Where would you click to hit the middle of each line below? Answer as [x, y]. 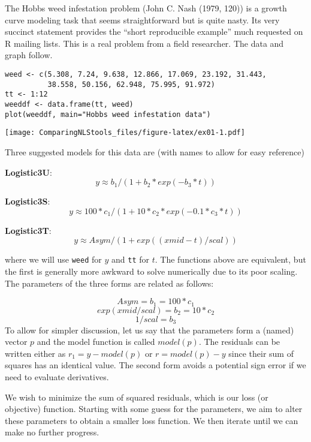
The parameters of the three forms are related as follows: [109, 283]
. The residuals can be [239, 342]
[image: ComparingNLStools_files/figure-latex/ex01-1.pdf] [125, 133]
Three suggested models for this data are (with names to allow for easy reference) [155, 151]
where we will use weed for [53, 259]
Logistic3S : [28, 201]
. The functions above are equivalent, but [230, 259]
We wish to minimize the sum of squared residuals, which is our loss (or [137, 397]
